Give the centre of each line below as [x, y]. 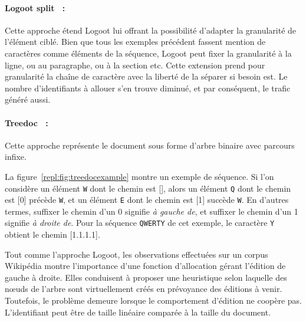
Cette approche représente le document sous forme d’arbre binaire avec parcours [150, 145]
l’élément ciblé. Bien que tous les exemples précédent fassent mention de [135, 42]
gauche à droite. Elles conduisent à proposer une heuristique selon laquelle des [146, 277]
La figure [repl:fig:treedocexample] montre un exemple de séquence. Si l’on [139, 176]
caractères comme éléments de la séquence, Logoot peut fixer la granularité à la [148, 53]
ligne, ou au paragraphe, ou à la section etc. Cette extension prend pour [135, 65]
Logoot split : [35, 7]
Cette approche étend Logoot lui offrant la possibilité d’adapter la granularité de [151, 30]
